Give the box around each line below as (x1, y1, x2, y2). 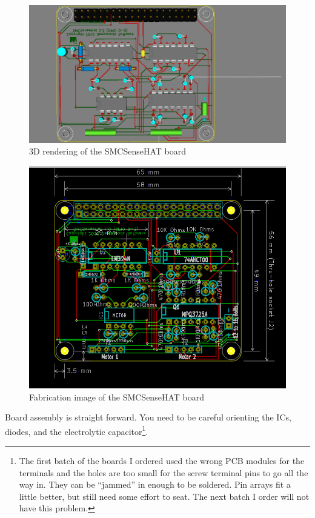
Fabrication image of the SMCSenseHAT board (29, 390, 204, 403)
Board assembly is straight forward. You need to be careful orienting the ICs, (5, 411, 291, 423)
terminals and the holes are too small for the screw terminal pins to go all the (19, 466, 308, 479)
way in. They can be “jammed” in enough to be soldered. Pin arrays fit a (19, 478, 291, 491)
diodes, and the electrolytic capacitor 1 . (5, 423, 148, 437)
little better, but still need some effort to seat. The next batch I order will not (19, 490, 310, 502)
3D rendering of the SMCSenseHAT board (29, 145, 187, 158)
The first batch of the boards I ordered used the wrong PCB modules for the (19, 454, 305, 467)
